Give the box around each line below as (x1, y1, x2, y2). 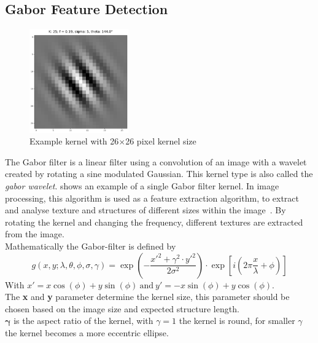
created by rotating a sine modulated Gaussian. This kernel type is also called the (5, 167, 313, 180)
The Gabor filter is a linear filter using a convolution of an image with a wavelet (5, 155, 307, 168)
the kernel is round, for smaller (179, 314, 295, 327)
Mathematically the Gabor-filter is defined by (5, 240, 176, 253)
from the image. (5, 227, 64, 240)
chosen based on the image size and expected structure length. (5, 302, 239, 315)
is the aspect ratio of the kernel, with (14, 314, 153, 327)
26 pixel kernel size (125, 135, 196, 148)
